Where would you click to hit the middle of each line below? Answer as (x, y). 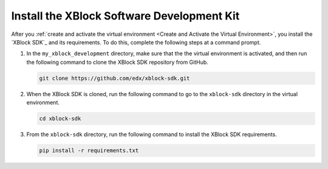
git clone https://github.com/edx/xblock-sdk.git (114, 78)
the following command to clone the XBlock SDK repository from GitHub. (118, 62)
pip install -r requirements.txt (89, 151)
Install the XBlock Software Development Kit (125, 16)
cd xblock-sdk (60, 119)
